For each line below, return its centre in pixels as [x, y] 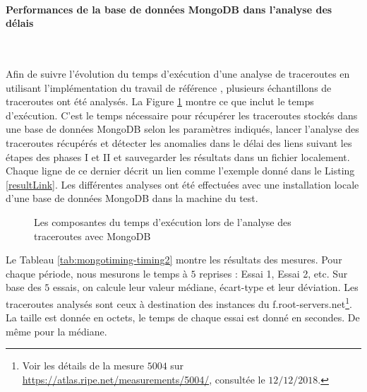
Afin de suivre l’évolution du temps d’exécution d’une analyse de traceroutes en [178, 73]
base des [24, 287]
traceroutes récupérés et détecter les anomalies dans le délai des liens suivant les [179, 142]
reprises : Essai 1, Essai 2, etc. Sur [273, 273]
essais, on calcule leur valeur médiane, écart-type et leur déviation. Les [206, 287]
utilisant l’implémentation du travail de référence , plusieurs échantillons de [169, 87]
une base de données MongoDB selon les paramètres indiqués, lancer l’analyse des [182, 129]
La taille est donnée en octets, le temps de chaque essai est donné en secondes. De [183, 317]
